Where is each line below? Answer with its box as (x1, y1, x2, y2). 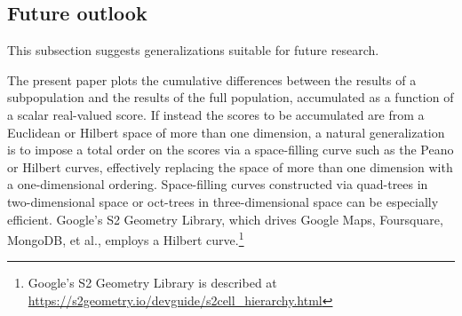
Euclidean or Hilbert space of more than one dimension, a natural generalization (7, 122, 445, 141)
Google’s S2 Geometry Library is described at (28, 273, 277, 292)
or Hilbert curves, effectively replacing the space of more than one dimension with (7, 157, 453, 176)
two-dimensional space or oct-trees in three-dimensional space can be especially (7, 192, 439, 210)
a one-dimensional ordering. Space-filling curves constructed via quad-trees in (7, 175, 428, 194)
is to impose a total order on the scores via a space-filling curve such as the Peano (7, 140, 454, 159)
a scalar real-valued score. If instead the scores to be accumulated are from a (7, 105, 425, 123)
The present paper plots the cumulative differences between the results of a (7, 70, 417, 89)
